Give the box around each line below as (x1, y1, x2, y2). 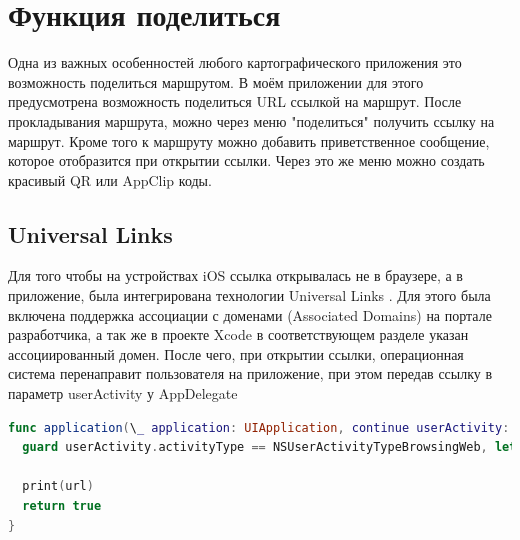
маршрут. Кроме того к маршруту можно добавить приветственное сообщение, (8, 130, 490, 151)
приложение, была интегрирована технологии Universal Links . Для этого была (8, 285, 491, 306)
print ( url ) (22, 479, 94, 494)
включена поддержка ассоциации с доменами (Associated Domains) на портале (8, 304, 492, 325)
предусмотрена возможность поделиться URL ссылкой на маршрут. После (8, 91, 462, 112)
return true (22, 499, 102, 514)
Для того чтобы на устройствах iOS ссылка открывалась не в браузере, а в (8, 265, 463, 286)
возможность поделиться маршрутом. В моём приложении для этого (8, 71, 424, 92)
